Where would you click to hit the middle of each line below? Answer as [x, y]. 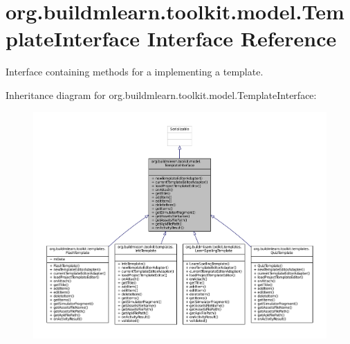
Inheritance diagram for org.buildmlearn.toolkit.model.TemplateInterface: [161, 94]
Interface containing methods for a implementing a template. [135, 72]
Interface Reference [242, 38]
